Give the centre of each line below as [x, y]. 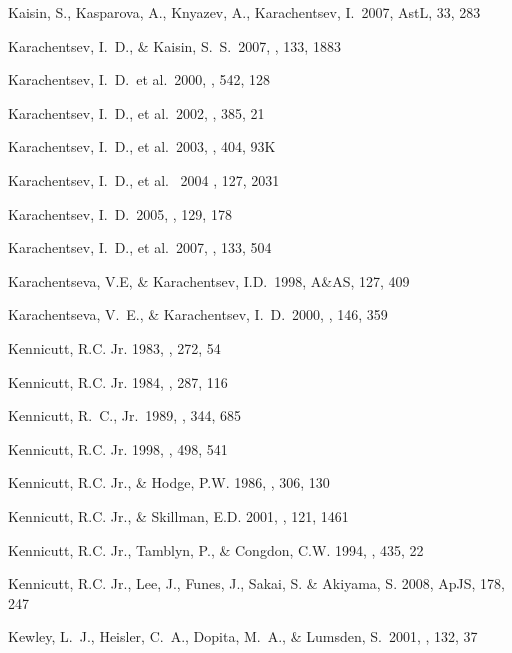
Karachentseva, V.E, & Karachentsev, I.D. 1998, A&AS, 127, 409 [209, 280]
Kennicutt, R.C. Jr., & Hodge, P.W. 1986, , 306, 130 [169, 482]
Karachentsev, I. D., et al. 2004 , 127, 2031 [144, 179]
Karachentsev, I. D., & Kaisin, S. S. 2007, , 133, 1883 [174, 45]
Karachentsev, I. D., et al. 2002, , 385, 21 [136, 112]
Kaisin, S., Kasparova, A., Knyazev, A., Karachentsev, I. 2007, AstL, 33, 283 [244, 12]
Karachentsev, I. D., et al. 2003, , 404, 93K [142, 146]
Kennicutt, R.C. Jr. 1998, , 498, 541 [118, 448]
